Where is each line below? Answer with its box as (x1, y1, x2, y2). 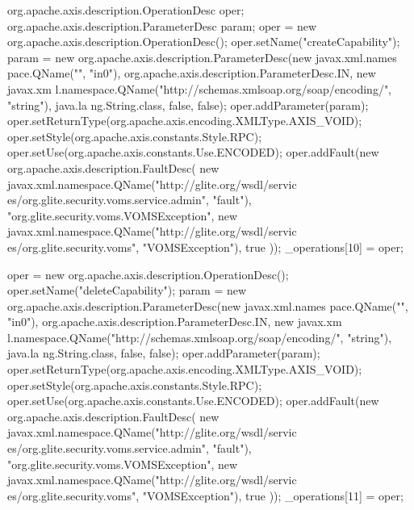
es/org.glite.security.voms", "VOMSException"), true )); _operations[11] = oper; (7, 487, 404, 504)
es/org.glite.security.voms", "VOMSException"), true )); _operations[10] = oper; (7, 238, 404, 255)
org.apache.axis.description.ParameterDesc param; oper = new (7, 17, 317, 34)
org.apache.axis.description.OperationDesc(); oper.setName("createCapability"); (7, 33, 400, 50)
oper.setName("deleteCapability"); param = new (7, 282, 247, 299)
